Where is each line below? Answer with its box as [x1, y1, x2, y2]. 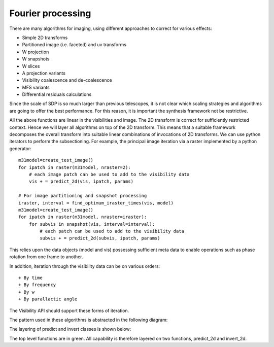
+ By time [18, 275, 43, 281]
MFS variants [22, 84, 50, 90]
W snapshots [22, 56, 50, 62]
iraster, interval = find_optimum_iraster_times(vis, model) [18, 200, 174, 205]
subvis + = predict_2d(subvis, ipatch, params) [40, 235, 160, 241]
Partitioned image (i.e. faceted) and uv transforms [22, 42, 127, 48]
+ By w [18, 289, 35, 295]
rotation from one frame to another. [9, 254, 83, 260]
